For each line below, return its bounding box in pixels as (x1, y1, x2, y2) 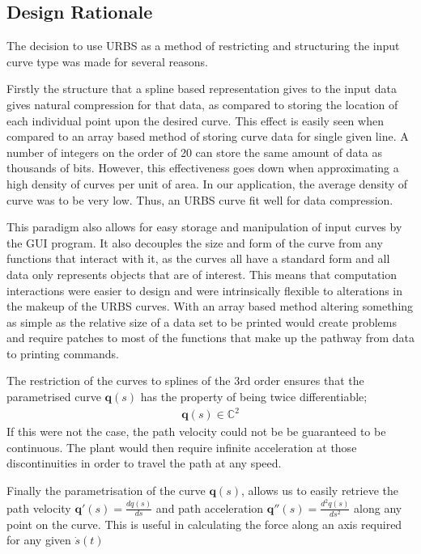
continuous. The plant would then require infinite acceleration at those (6, 438, 357, 455)
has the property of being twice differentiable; (140, 388, 368, 405)
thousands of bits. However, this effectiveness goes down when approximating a (6, 159, 399, 176)
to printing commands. (6, 345, 119, 362)
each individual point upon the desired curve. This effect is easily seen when (6, 112, 384, 129)
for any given (6, 531, 71, 548)
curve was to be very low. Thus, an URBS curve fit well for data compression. (6, 191, 393, 208)
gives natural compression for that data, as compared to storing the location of (6, 95, 398, 112)
